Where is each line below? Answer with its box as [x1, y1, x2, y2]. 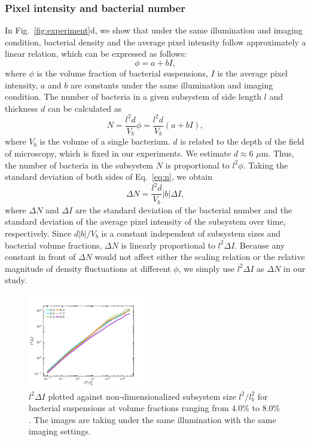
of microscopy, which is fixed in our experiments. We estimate [5, 146, 231, 159]
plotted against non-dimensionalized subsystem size [48, 390, 236, 402]
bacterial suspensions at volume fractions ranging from [29, 402, 229, 414]
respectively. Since [5, 226, 71, 239]
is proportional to [165, 158, 230, 171]
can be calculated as [47, 102, 122, 114]
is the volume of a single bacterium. [39, 135, 170, 148]
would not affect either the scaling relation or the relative [94, 250, 305, 263]
